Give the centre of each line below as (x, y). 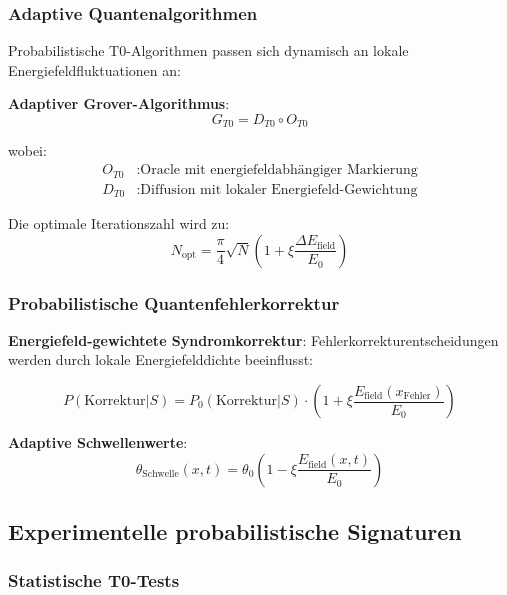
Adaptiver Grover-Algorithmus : (119, 103)
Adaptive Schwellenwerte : (98, 442)
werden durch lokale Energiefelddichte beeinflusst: (160, 359)
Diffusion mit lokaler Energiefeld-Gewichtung (279, 189)
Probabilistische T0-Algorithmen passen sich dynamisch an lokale (208, 50)
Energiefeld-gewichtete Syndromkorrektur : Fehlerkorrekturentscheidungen (253, 339)
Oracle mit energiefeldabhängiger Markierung (279, 170)
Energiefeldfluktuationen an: (94, 69)
